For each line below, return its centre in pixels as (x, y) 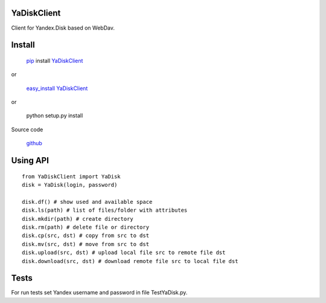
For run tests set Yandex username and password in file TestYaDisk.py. (99, 293)
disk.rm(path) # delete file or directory (86, 227)
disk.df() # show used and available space (87, 202)
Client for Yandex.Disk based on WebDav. (63, 28)
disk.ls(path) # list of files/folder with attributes (105, 210)
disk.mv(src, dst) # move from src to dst (86, 244)
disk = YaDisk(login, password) (70, 185)
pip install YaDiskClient (55, 60)
